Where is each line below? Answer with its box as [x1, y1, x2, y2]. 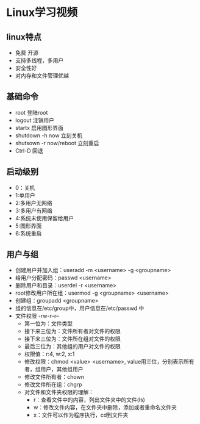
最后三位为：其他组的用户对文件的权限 [24, 343, 121, 350]
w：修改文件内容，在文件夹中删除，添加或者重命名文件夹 [33, 404, 177, 411]
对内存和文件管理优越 [15, 72, 69, 79]
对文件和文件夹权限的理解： [24, 389, 95, 396]
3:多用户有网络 [15, 207, 53, 214]
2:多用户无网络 [15, 199, 53, 206]
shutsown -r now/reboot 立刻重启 [15, 139, 99, 146]
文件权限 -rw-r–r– [15, 312, 59, 320]
